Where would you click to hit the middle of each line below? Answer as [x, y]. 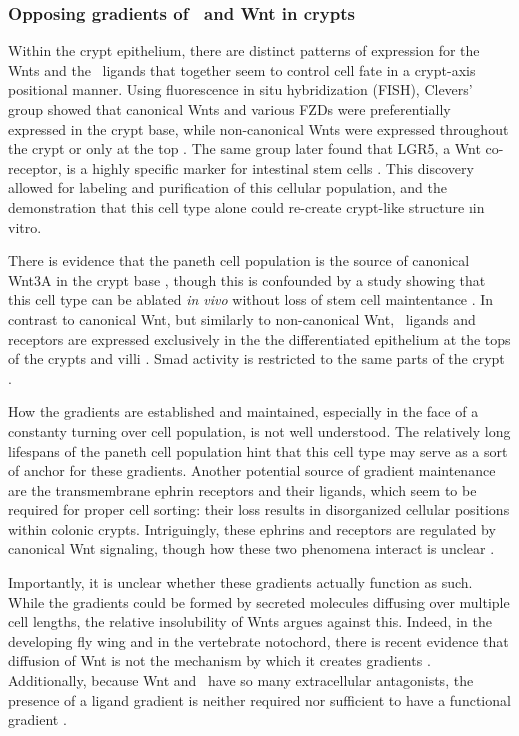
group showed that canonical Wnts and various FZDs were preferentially [229, 109]
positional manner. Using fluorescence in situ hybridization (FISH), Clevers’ [240, 89]
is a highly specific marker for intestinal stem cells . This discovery [270, 167]
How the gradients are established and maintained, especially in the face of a [243, 411]
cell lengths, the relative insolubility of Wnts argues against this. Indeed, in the [250, 621]
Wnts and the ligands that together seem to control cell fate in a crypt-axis [242, 69]
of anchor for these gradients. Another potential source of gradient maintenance [252, 470]
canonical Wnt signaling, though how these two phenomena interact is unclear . [251, 548]
